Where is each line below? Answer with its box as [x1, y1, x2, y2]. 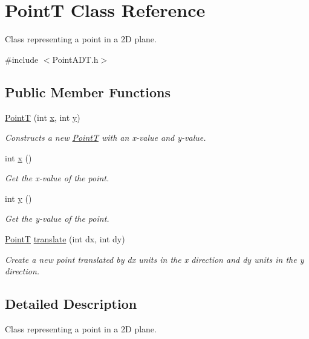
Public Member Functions [5, 82, 171, 101]
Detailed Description [5, 294, 137, 313]
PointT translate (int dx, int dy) [5, 233, 125, 245]
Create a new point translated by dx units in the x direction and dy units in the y [5, 253, 304, 265]
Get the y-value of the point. [5, 212, 109, 225]
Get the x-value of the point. [5, 172, 109, 184]
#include [5, 53, 39, 65]
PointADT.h [52, 53, 99, 65]
